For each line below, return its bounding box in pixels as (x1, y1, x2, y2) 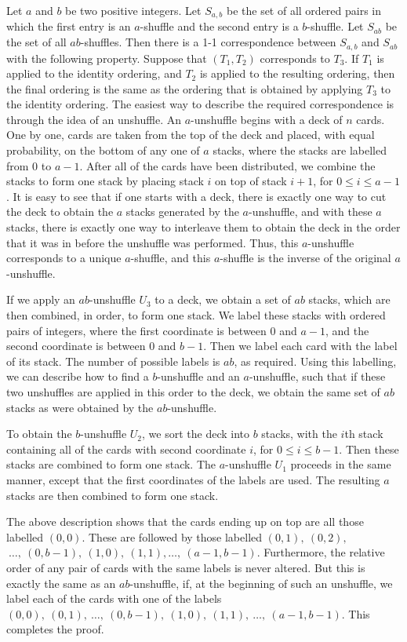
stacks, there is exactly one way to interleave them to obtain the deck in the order (6, 219, 401, 235)
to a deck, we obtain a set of (154, 291, 291, 308)
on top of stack (215, 173, 287, 189)
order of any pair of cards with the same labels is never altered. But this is (6, 559, 365, 575)
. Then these (339, 440, 399, 457)
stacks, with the (261, 425, 337, 442)
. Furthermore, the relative (256, 544, 385, 560)
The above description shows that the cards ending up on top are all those (6, 513, 364, 530)
